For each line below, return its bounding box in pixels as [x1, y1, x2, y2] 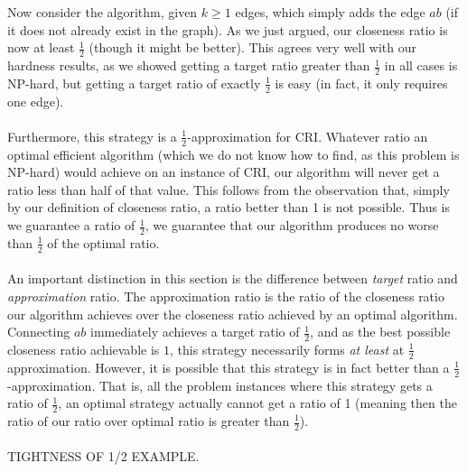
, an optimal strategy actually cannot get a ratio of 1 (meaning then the [58, 393, 457, 412]
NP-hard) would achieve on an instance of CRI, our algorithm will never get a [7, 162, 440, 181]
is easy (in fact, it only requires [275, 73, 448, 92]
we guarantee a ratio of [7, 216, 135, 235]
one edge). [7, 91, 64, 110]
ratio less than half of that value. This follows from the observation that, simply [7, 180, 450, 199]
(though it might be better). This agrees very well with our [89, 38, 416, 57]
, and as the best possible [310, 322, 451, 341]
